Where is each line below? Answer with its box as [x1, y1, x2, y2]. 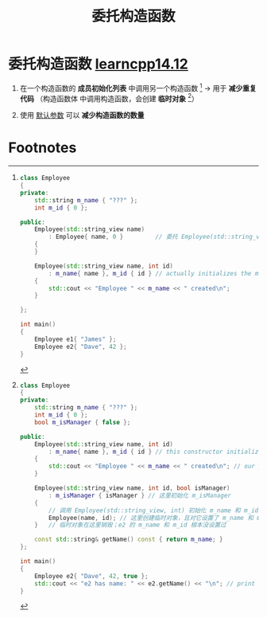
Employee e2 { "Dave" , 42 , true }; [34, 572, 149, 580]
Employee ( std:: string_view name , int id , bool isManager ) [34, 484, 230, 492]
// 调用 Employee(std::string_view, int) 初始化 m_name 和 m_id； [48, 507, 265, 514]
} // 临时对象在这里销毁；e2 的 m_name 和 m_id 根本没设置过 [34, 521, 226, 530]
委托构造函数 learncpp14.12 [8, 55, 188, 73]
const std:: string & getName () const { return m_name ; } [34, 535, 224, 544]
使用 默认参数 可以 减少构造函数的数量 [19, 111, 145, 120]
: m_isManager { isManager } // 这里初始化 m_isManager [48, 491, 232, 499]
